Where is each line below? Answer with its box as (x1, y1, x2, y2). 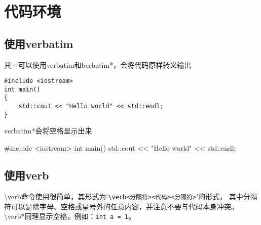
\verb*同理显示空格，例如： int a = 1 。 (4, 211, 135, 221)
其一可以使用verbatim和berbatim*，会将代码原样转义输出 (4, 59, 192, 70)
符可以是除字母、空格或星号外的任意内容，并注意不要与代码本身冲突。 (4, 201, 238, 211)
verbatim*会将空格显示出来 (4, 125, 92, 136)
